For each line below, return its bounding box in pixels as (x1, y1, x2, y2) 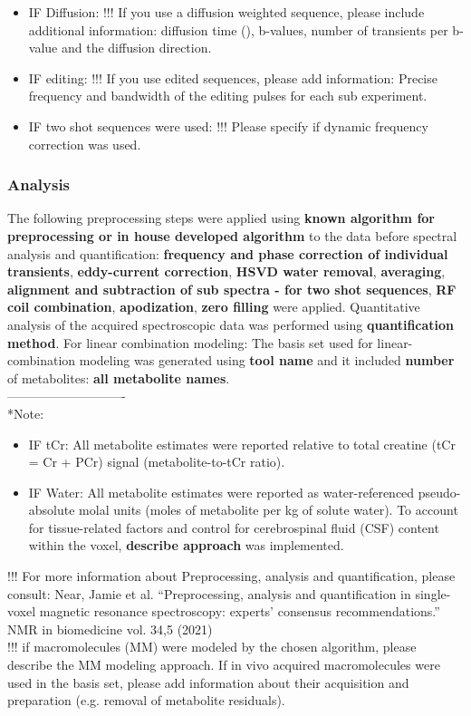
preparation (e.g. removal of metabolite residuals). (7, 691, 285, 710)
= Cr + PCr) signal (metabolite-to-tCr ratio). (28, 452, 285, 471)
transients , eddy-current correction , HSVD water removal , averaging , (7, 262, 446, 281)
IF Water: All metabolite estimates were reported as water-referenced (28, 482, 415, 501)
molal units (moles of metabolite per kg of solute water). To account (79, 500, 458, 519)
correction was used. (28, 134, 141, 153)
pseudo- (418, 482, 461, 501)
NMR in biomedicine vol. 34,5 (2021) (7, 619, 213, 638)
